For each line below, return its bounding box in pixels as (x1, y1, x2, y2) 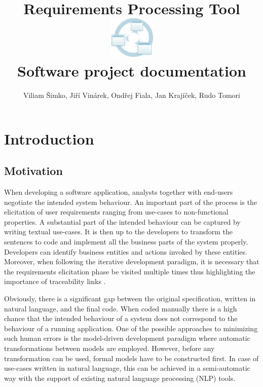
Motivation (4, 163, 63, 179)
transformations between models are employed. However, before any (4, 342, 215, 353)
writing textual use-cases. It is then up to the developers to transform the (4, 226, 233, 237)
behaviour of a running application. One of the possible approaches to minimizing (4, 323, 258, 333)
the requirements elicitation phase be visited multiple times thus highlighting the (4, 266, 255, 276)
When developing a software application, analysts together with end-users (4, 187, 233, 197)
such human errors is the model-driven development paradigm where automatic (4, 333, 250, 343)
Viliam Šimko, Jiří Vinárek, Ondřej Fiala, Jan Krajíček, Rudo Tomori (23, 90, 241, 100)
